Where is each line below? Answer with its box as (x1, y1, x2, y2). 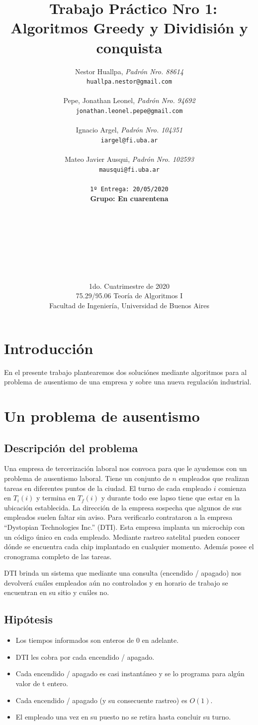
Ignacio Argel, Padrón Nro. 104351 (76, 124, 183, 135)
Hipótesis (4, 611, 53, 627)
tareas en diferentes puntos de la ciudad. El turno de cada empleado (4, 483, 212, 493)
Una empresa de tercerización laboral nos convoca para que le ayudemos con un (4, 463, 247, 474)
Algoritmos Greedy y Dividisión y (10, 17, 248, 38)
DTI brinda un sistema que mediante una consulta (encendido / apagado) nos (4, 568, 242, 578)
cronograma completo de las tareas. (4, 551, 112, 561)
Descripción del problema (4, 440, 138, 455)
